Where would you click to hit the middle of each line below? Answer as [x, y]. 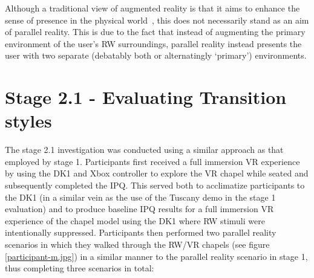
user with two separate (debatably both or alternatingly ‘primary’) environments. [156, 55]
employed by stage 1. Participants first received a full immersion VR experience [152, 161]
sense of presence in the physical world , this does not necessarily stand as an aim [157, 20]
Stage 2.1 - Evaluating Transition [146, 97]
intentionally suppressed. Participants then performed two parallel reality [141, 232]
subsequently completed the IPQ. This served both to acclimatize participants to [155, 185]
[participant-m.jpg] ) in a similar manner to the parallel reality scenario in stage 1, [156, 256]
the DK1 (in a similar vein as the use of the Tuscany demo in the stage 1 [140, 197]
